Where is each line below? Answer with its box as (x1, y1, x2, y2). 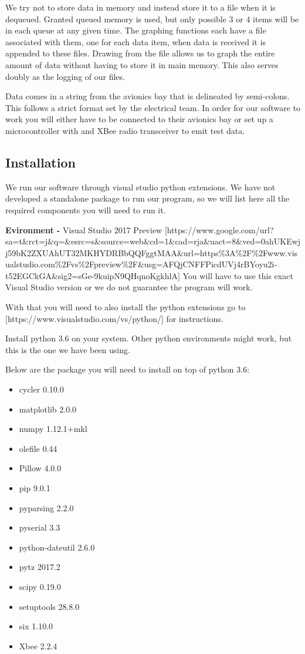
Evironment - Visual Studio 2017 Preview (5, 223, 162, 236)
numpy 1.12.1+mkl (19, 422, 87, 435)
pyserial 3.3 (19, 521, 60, 534)
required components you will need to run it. (5, 203, 166, 216)
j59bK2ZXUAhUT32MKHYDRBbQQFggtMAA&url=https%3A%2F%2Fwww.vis (5, 246, 298, 259)
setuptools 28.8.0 (19, 600, 80, 612)
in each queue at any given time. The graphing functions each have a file (5, 24, 266, 36)
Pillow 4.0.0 (19, 462, 62, 474)
